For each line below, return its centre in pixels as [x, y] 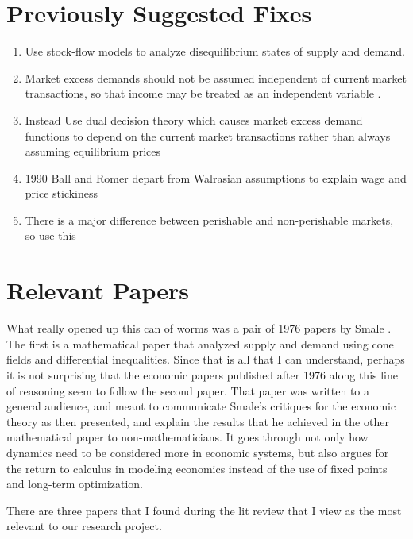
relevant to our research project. [84, 526]
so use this [50, 235]
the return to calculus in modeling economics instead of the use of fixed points [197, 468]
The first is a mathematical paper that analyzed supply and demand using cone [200, 343]
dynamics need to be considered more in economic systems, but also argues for [198, 452]
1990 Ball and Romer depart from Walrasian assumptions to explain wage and [216, 177]
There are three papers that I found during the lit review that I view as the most [204, 510]
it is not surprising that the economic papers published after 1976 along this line [202, 374]
